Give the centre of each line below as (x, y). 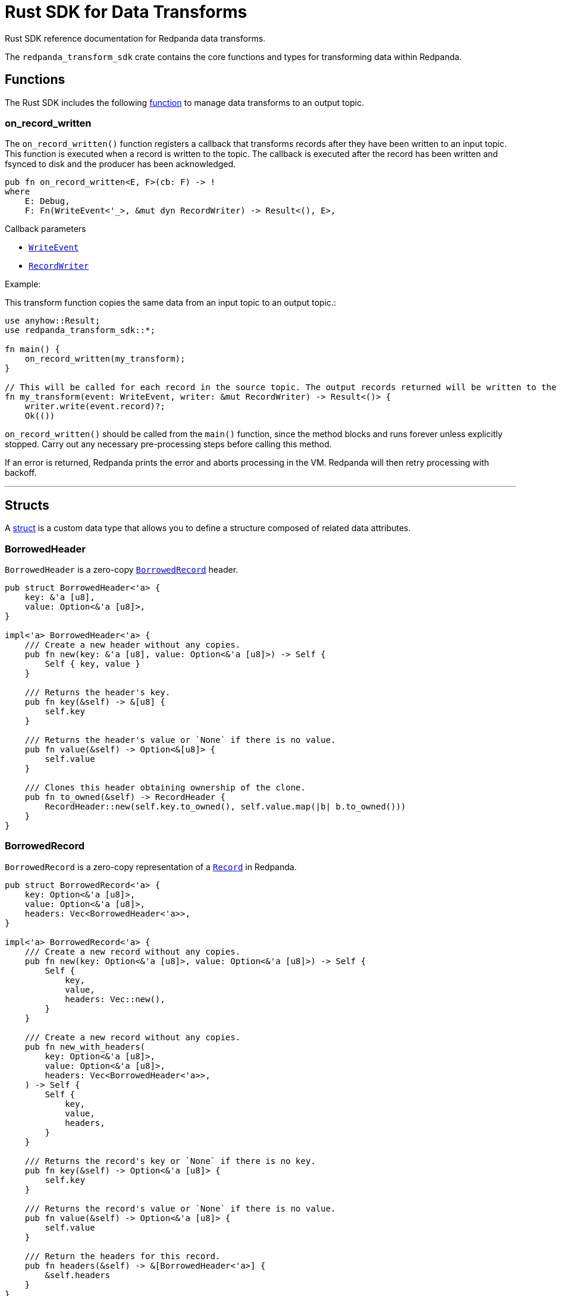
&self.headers (78, 1275)
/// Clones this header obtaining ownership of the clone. (165, 787)
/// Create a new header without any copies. (133, 644)
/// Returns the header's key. (98, 692)
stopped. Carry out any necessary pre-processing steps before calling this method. (168, 444)
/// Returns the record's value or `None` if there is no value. (180, 1208)
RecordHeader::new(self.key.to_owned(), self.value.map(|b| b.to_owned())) (225, 806)
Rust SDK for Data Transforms (126, 12)
